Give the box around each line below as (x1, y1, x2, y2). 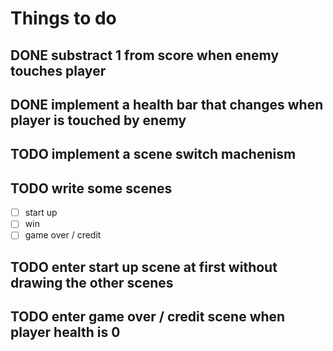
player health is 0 (10, 324, 121, 341)
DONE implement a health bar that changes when (10, 96, 324, 113)
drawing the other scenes (10, 274, 174, 291)
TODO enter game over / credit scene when (10, 308, 286, 326)
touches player (10, 62, 107, 79)
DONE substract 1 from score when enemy (10, 47, 280, 64)
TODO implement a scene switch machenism (10, 146, 297, 163)
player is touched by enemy (10, 112, 187, 129)
